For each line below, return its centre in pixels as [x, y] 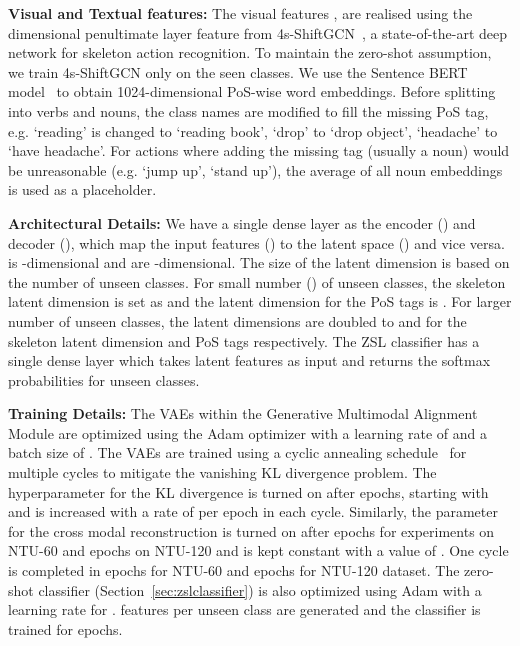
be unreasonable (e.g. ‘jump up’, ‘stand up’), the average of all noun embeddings [255, 169]
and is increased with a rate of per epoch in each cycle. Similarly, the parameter [253, 511]
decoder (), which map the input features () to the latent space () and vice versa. [256, 242]
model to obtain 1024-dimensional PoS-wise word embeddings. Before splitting [252, 91]
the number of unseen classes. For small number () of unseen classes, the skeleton [257, 281]
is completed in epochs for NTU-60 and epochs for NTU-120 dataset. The [234, 570]
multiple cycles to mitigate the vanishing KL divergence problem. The [222, 472]
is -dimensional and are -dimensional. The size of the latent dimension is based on [259, 262]
